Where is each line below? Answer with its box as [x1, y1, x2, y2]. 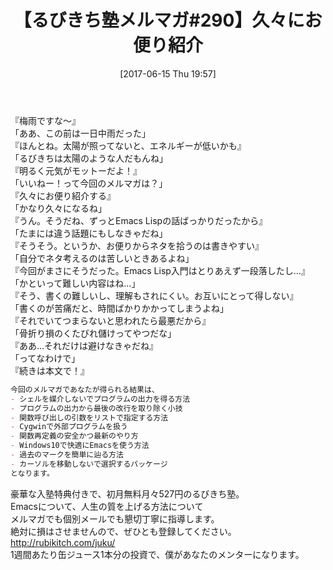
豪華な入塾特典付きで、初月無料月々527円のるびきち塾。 [10, 487, 245, 500]
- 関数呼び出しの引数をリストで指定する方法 [10, 412, 169, 423]
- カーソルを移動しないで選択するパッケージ [10, 459, 168, 469]
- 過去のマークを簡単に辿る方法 [10, 450, 124, 460]
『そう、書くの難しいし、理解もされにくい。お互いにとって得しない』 [10, 289, 299, 301]
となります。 [10, 468, 55, 478]
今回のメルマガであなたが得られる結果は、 [10, 384, 160, 395]
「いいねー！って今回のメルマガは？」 [10, 177, 168, 189]
